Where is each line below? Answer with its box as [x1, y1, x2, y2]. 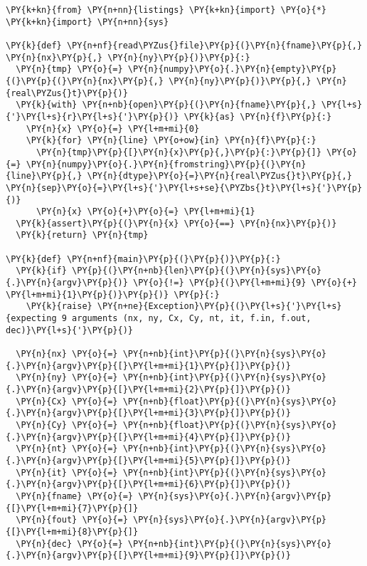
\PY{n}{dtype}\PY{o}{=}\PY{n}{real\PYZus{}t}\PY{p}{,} [87, 171, 352, 182]
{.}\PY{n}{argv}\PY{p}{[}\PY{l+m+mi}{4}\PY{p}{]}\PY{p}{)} [6, 431, 291, 442]
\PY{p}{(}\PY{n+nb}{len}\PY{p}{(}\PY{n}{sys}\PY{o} [72, 266, 321, 276]
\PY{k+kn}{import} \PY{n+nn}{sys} [6, 16, 169, 27]
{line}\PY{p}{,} [6, 171, 83, 182]
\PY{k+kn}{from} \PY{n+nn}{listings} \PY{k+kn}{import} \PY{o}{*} [6, 5, 327, 15]
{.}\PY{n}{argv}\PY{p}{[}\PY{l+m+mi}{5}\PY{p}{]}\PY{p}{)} [6, 455, 291, 466]
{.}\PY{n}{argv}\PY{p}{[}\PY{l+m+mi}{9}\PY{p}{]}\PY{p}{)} [6, 550, 291, 561]
